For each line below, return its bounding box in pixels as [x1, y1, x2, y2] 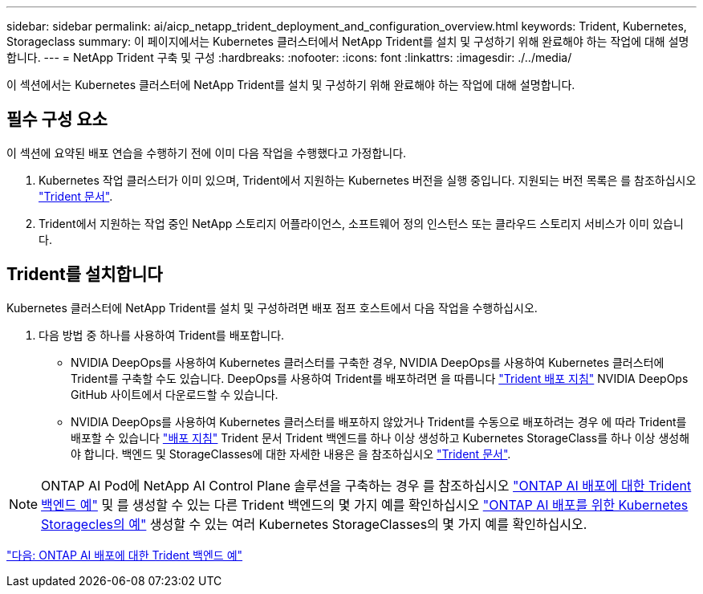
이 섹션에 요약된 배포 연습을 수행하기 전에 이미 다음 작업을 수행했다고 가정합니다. [6, 145, 407, 160]
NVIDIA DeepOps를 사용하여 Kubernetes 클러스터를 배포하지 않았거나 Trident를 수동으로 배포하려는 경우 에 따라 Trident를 [71, 414, 687, 429]
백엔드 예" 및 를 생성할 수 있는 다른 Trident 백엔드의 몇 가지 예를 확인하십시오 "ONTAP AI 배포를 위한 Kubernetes [41, 496, 689, 513]
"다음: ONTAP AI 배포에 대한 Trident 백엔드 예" [6, 547, 243, 562]
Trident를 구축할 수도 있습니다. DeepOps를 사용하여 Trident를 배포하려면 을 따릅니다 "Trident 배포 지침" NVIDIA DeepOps [71, 371, 689, 385]
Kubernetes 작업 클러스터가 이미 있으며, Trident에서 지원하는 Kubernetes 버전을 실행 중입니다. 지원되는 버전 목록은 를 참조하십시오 [39, 173, 697, 187]
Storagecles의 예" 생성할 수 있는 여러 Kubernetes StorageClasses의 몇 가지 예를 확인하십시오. [41, 515, 587, 532]
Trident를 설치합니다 [6, 264, 163, 285]
